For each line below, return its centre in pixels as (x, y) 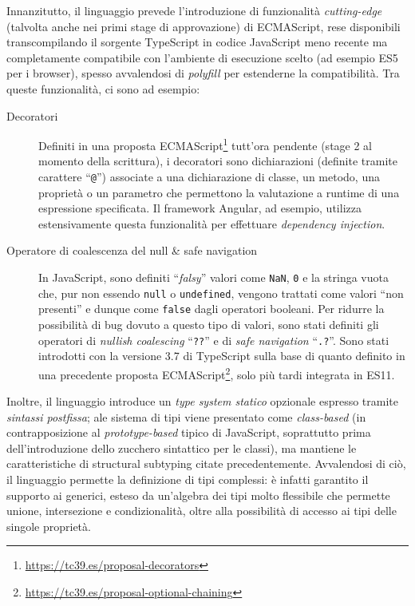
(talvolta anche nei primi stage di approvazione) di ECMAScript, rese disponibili (204, 26)
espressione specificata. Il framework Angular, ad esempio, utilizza (200, 208)
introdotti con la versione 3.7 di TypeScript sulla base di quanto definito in (222, 356)
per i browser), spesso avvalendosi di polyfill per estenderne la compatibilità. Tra (203, 73)
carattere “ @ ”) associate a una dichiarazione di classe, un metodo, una (209, 176)
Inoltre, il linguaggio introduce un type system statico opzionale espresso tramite (202, 401)
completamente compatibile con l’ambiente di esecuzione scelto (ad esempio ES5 (202, 57)
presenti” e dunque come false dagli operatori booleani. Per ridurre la (211, 309)
